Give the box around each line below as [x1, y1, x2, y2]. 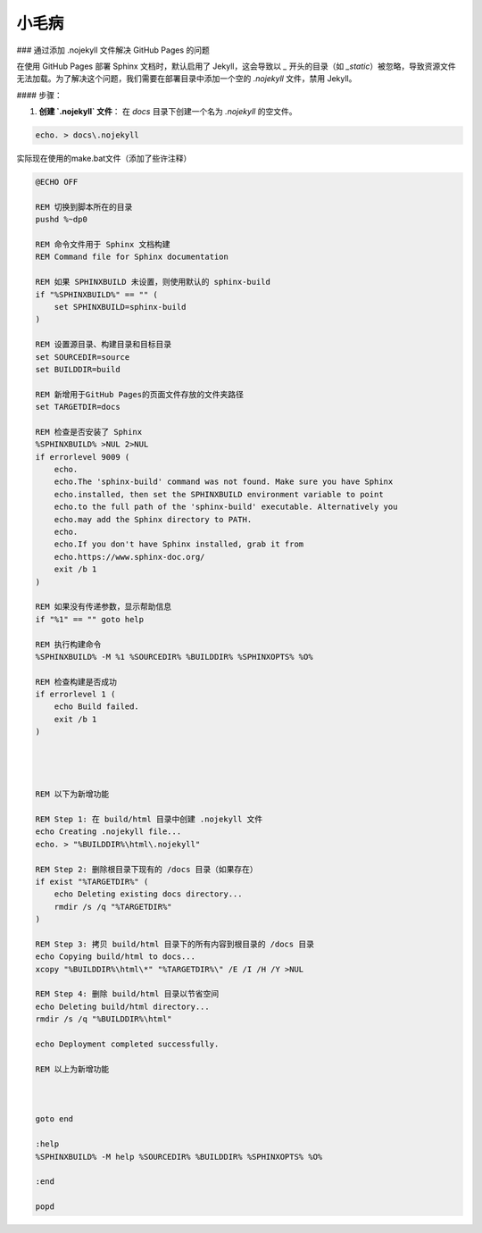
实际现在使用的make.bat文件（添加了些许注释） [16, 153, 192, 164]
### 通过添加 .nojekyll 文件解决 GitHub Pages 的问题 [16, 45, 210, 55]
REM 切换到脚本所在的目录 [35, 202, 133, 212]
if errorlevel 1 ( [35, 689, 116, 700]
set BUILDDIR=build [35, 364, 120, 374]
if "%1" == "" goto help [35, 614, 145, 624]
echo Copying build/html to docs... [35, 952, 196, 962]
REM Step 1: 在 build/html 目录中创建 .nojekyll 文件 [35, 813, 263, 824]
